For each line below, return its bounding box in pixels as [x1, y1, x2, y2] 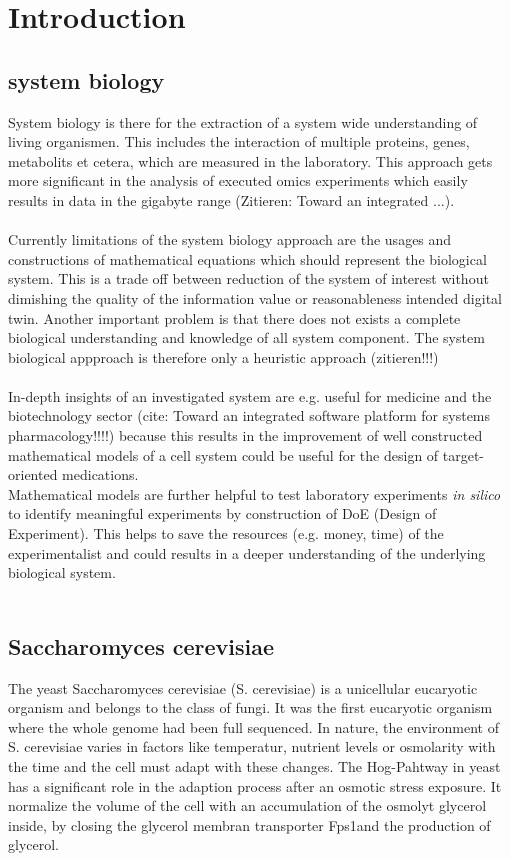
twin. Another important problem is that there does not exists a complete [8, 307, 461, 328]
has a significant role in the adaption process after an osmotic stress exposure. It [8, 775, 502, 796]
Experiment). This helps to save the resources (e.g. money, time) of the [8, 523, 444, 544]
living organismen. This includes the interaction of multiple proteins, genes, [8, 131, 470, 152]
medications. [62, 464, 139, 485]
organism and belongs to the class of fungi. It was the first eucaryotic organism [8, 697, 493, 718]
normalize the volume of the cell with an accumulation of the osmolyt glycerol [8, 795, 487, 816]
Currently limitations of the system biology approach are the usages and [8, 229, 452, 250]
